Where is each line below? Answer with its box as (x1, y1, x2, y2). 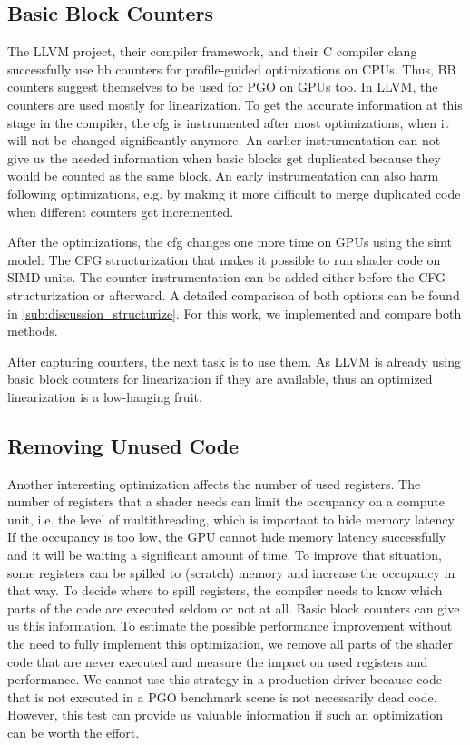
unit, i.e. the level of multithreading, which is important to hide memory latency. (7, 509, 457, 528)
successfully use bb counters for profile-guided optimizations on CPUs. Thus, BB (7, 59, 456, 78)
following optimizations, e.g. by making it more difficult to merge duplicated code (7, 183, 461, 202)
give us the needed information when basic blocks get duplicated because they (7, 148, 441, 167)
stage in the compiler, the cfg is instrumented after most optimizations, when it (7, 113, 449, 132)
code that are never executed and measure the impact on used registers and (7, 652, 428, 671)
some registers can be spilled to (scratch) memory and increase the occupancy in (7, 563, 455, 582)
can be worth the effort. (7, 723, 140, 741)
